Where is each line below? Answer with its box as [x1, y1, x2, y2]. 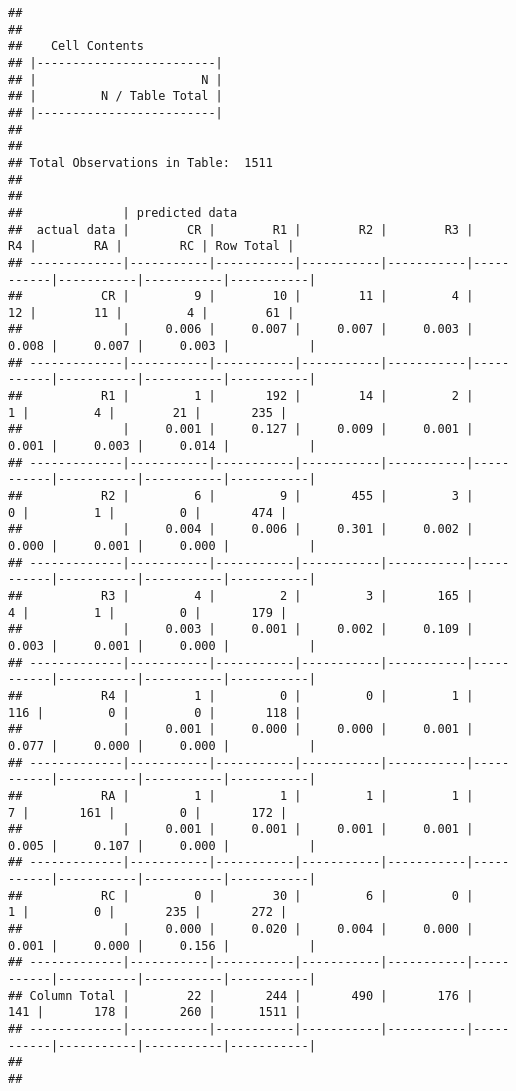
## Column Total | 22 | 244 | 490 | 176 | [8, 988, 474, 1003]
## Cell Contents [8, 39, 145, 54]
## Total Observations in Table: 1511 [8, 155, 273, 170]
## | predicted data [8, 205, 238, 220]
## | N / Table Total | [8, 89, 223, 104]
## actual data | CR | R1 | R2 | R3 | [8, 222, 474, 237]
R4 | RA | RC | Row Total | [8, 239, 295, 254]
